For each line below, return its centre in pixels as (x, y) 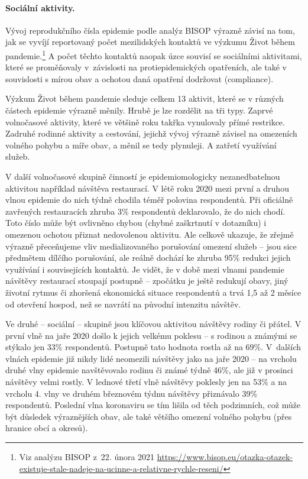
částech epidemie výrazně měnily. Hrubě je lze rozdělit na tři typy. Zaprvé (139, 110)
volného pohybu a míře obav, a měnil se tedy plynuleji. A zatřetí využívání (141, 145)
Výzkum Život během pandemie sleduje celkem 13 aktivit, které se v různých (145, 98)
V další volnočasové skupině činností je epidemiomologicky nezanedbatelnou (143, 176)
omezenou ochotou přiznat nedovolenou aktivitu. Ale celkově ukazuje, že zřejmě (150, 234)
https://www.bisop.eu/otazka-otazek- (225, 457)
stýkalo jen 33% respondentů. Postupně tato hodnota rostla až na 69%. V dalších (153, 347)
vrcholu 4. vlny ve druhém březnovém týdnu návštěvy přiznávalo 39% (132, 393)
